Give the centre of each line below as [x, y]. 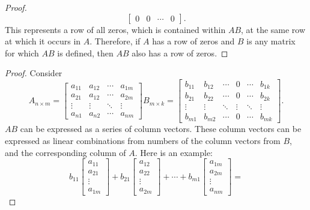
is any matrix [271, 41]
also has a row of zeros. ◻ [180, 52]
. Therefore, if [115, 41]
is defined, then [85, 52]
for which [22, 52]
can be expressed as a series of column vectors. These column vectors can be [161, 129]
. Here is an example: [174, 152]
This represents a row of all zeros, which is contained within [115, 29]
